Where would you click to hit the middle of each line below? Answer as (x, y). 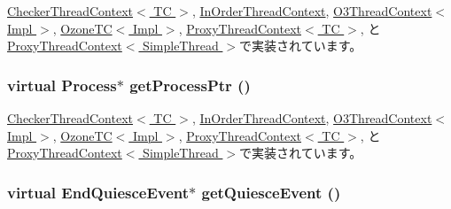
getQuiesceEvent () (271, 192)
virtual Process (62, 85)
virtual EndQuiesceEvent (98, 192)
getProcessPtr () (190, 85)
